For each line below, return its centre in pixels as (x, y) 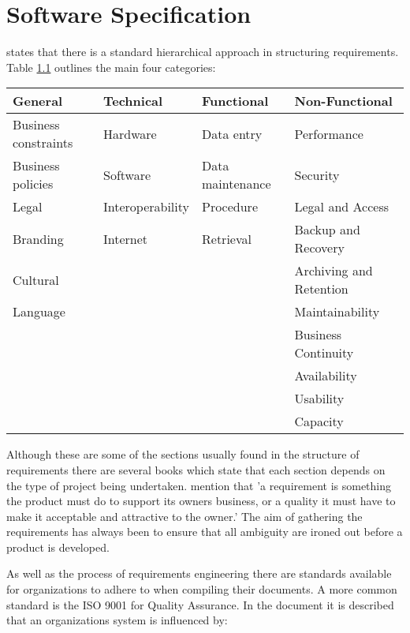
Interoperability (146, 207)
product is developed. (58, 547)
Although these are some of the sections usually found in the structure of (183, 454)
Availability (326, 376)
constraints (43, 143)
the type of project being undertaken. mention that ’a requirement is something (199, 485)
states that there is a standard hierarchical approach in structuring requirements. (203, 52)
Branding (38, 238)
